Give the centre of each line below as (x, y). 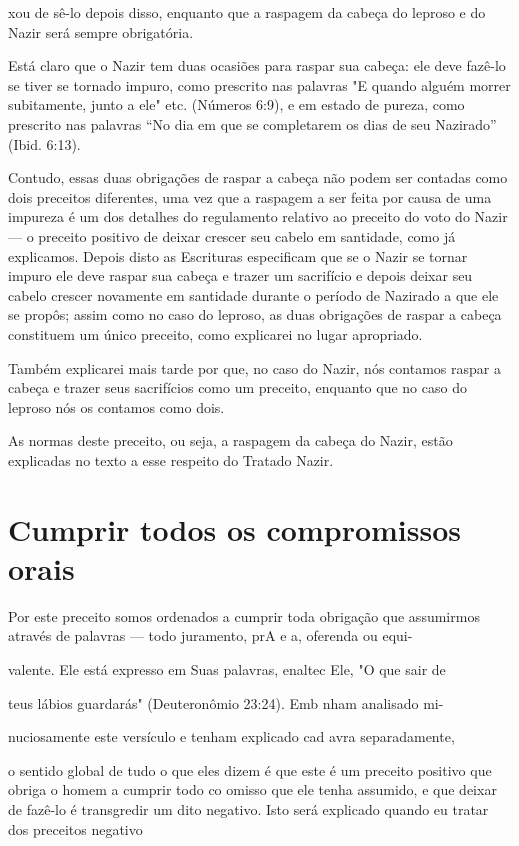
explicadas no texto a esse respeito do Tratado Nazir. (171, 459)
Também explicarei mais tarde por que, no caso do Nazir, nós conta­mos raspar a (254, 367)
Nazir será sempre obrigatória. (101, 31)
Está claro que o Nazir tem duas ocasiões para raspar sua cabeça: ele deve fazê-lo (257, 65)
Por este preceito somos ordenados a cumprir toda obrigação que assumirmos (244, 615)
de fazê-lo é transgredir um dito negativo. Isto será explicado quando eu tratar (248, 808)
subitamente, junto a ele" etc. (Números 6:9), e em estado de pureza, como (236, 104)
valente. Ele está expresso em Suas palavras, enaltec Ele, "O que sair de (227, 668)
